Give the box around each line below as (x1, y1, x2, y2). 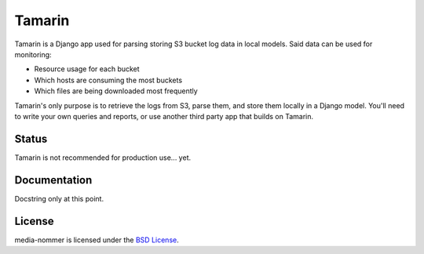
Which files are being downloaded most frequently (34, 86, 198, 96)
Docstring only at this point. (14, 194, 104, 203)
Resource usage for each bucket (34, 64, 141, 74)
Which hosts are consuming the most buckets (34, 75, 183, 85)
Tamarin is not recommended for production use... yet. (14, 153, 192, 162)
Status (14, 132, 48, 145)
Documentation (14, 173, 93, 187)
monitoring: (14, 49, 52, 59)
